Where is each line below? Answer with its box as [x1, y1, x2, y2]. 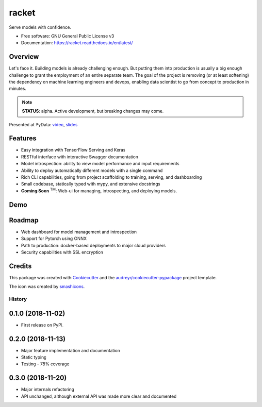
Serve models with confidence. [9, 24, 71, 30]
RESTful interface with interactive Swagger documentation [21, 153, 138, 160]
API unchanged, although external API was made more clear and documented [21, 393, 177, 399]
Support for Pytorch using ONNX [21, 236, 87, 241]
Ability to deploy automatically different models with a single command [21, 168, 163, 173]
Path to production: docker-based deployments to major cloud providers [21, 242, 166, 248]
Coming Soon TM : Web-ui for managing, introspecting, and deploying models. [21, 187, 177, 194]
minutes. [9, 85, 27, 92]
